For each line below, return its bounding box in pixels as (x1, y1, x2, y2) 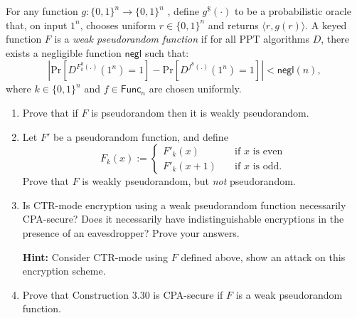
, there (321, 31, 350, 46)
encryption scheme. (22, 263, 106, 278)
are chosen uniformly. (149, 81, 242, 96)
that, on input (6, 17, 68, 32)
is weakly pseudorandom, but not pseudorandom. (82, 174, 296, 189)
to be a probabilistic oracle (234, 4, 351, 18)
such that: (144, 45, 189, 60)
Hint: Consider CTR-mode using (22, 249, 169, 264)
